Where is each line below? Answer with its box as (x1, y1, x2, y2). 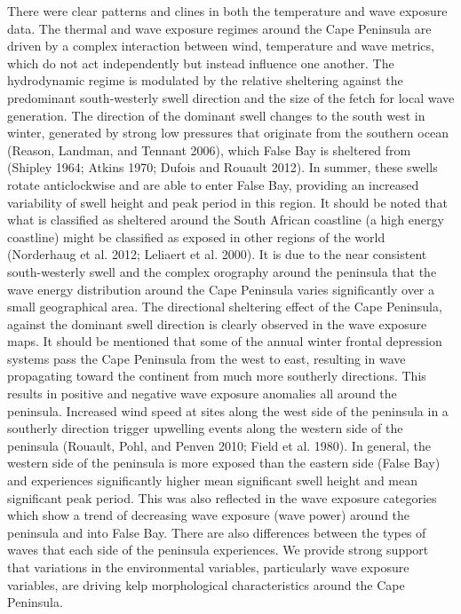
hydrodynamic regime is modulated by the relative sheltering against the (7, 71, 403, 90)
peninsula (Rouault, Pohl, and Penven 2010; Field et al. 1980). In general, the (7, 436, 431, 454)
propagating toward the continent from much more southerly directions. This (7, 366, 426, 385)
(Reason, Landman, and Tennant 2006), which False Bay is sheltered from (7, 140, 411, 159)
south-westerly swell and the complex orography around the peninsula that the (7, 262, 437, 280)
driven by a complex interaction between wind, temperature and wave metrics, (7, 36, 434, 55)
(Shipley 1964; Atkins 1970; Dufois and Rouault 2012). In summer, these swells (7, 158, 438, 177)
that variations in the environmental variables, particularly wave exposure (7, 558, 409, 576)
